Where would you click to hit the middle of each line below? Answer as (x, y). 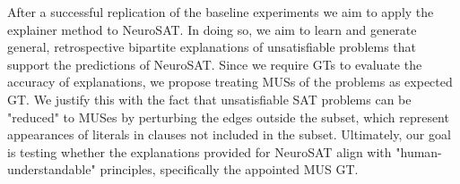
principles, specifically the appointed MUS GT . (229, 169)
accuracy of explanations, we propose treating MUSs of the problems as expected (230, 82)
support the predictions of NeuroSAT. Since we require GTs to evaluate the (215, 64)
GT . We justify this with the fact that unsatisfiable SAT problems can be (209, 99)
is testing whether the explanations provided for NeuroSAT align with (200, 151)
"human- (419, 151)
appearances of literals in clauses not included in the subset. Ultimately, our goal (229, 134)
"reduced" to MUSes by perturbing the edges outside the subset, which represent (228, 117)
